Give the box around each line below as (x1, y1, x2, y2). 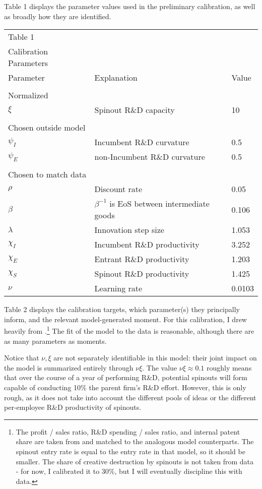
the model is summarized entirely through (4, 362, 134, 373)
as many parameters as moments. (4, 335, 107, 346)
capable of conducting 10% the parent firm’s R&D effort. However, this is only (4, 382, 246, 392)
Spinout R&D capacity (94, 104, 175, 116)
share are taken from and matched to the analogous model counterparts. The (16, 436, 254, 447)
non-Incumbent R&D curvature (94, 151, 205, 163)
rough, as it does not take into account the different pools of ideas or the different (4, 392, 256, 402)
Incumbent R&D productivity (94, 238, 200, 251)
